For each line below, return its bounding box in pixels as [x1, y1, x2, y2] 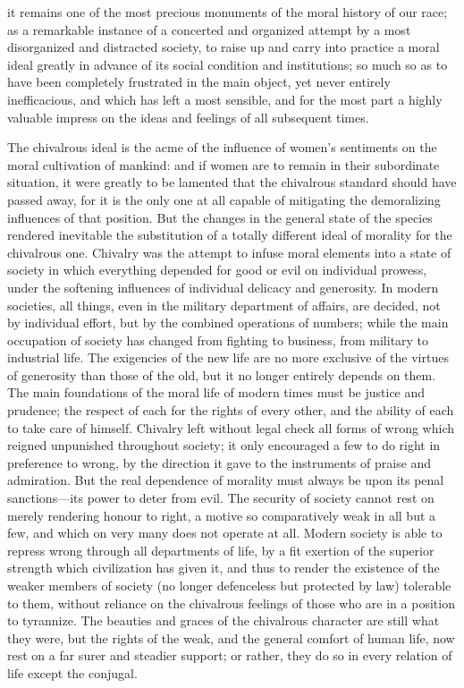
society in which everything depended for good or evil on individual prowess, [7, 260, 427, 279]
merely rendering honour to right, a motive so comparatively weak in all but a [7, 505, 436, 524]
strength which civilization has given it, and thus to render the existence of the [7, 558, 440, 577]
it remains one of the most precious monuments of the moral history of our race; [7, 3, 448, 21]
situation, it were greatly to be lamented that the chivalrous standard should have [7, 173, 457, 191]
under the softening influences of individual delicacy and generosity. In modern [7, 277, 439, 296]
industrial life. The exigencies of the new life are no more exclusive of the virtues [7, 348, 449, 367]
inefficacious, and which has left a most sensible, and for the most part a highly [7, 89, 443, 108]
